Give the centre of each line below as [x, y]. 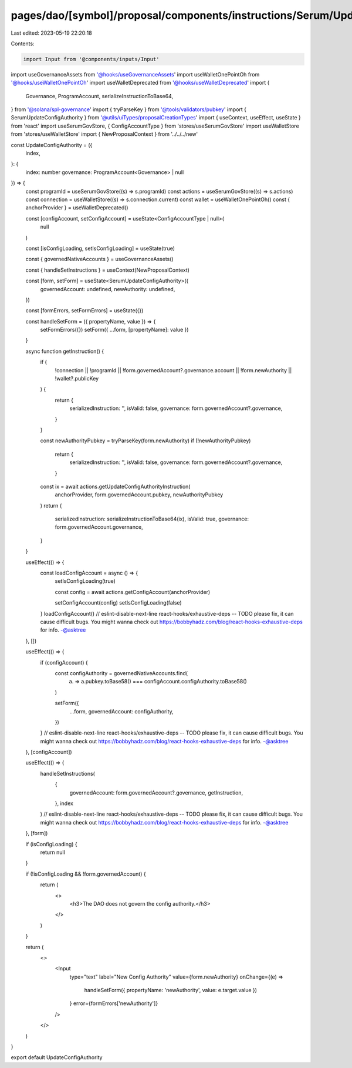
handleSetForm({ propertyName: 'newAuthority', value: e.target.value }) [171, 990]
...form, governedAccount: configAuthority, [122, 711]
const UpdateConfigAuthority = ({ [52, 145]
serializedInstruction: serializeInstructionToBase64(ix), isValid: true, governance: [152, 519]
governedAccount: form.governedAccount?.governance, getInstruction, [156, 792]
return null [53, 852]
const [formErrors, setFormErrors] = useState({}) [84, 311]
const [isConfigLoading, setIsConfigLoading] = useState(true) [100, 248]
